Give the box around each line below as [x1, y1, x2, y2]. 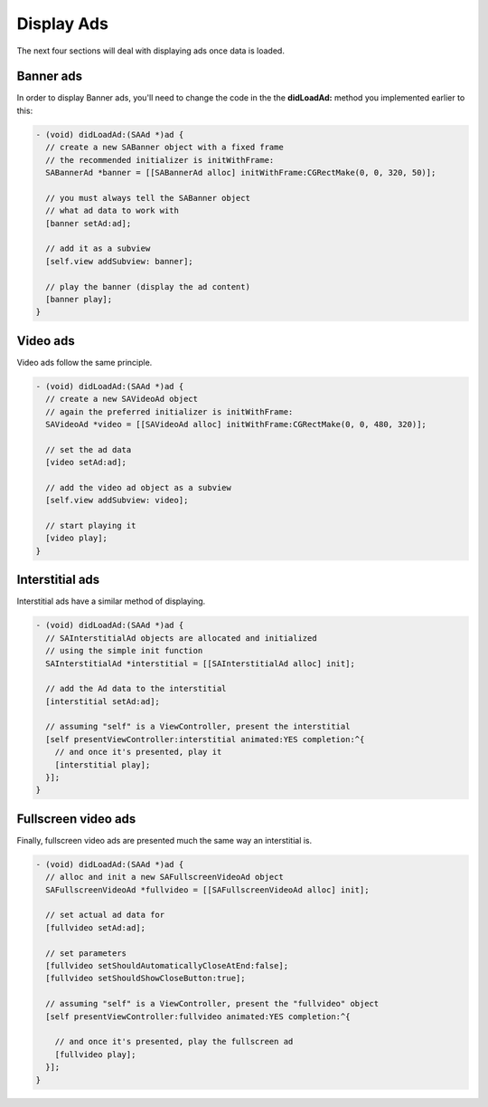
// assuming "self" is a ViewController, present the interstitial [45, 721, 351, 732]
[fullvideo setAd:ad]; [45, 922, 146, 932]
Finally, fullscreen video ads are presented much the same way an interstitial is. [16, 835, 313, 845]
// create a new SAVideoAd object [45, 394, 199, 405]
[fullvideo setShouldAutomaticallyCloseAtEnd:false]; [45, 960, 289, 971]
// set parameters [45, 948, 127, 959]
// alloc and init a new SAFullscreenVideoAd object [45, 872, 284, 883]
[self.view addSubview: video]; [45, 495, 189, 506]
